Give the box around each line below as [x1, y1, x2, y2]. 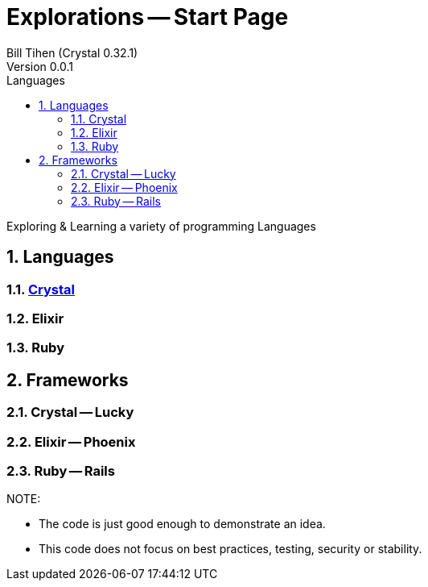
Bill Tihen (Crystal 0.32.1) [6, 45, 138, 60]
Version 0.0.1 [6, 59, 73, 73]
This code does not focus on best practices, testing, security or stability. [39, 542, 422, 556]
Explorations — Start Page [6, 3, 289, 31]
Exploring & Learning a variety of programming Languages [6, 219, 316, 233]
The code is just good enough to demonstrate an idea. [39, 517, 326, 531]
